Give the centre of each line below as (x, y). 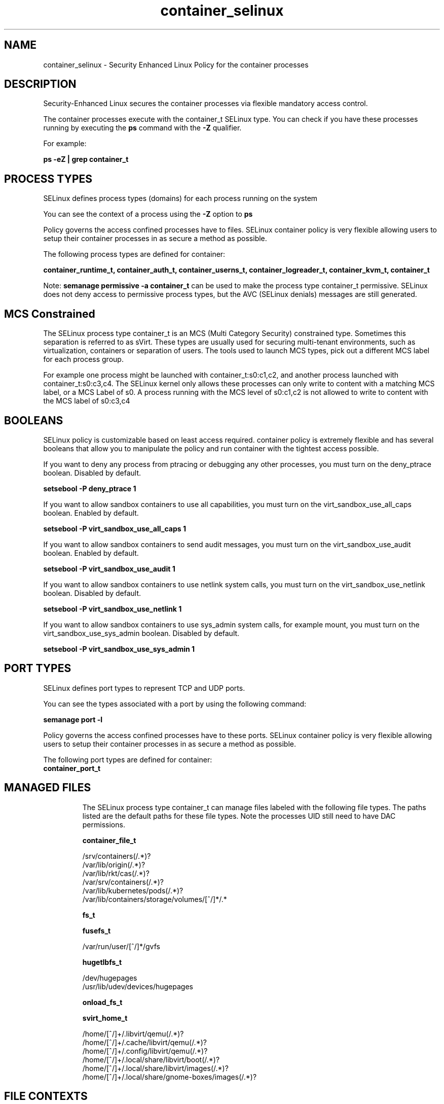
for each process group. (83, 359)
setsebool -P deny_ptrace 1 (90, 488)
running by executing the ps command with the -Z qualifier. (142, 128)
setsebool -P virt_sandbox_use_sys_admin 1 (119, 649)
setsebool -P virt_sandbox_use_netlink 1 (113, 609)
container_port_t (72, 768)
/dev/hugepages (110, 978)
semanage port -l (73, 719)
